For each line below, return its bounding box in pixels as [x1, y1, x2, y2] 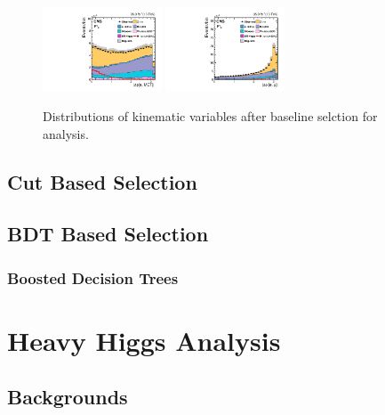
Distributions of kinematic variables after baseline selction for [43, 106, 378, 125]
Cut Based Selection [7, 167, 197, 195]
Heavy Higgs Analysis [7, 321, 281, 358]
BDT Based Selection [7, 220, 209, 248]
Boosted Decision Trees [7, 266, 179, 289]
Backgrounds [7, 383, 128, 411]
